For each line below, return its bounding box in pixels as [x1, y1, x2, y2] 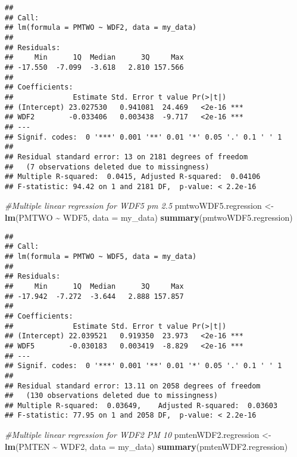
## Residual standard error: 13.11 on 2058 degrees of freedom [5, 381, 261, 390]
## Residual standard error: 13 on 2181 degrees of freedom [5, 152, 248, 161]
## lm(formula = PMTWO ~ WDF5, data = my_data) [5, 252, 197, 261]
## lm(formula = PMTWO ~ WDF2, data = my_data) [5, 23, 197, 32]
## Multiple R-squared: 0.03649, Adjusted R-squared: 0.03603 [5, 401, 278, 410]
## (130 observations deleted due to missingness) [5, 391, 218, 400]
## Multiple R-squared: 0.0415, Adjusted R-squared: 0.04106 [5, 172, 261, 181]
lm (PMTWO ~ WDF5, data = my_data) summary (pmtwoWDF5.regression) [5, 211, 293, 224]
